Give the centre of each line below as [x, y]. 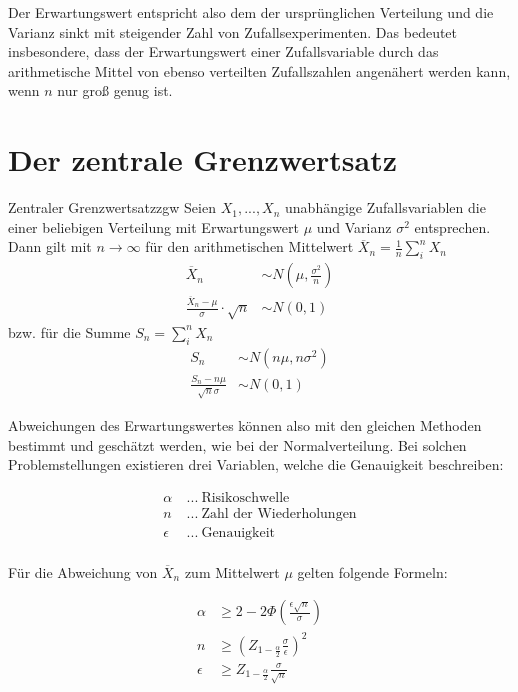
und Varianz [354, 226]
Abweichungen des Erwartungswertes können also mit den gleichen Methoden [245, 424]
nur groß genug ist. [115, 90]
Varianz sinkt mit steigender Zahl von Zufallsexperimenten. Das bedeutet [233, 31]
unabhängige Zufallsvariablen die [385, 207]
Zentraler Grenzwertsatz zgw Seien [112, 207]
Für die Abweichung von [83, 571]
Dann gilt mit [50, 246]
